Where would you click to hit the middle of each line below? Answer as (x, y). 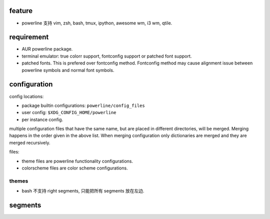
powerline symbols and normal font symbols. (68, 70)
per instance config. (42, 119)
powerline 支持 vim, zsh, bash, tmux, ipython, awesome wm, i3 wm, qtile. (97, 23)
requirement (29, 37)
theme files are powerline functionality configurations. (77, 161)
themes (19, 181)
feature (21, 11)
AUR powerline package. (47, 49)
